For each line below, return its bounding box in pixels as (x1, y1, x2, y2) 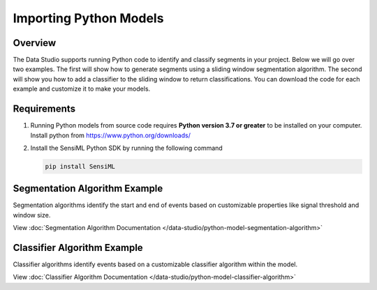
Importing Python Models (13, 10, 164, 26)
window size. (13, 211, 51, 219)
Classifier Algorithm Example (13, 242, 143, 254)
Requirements (13, 103, 76, 115)
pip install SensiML (45, 162, 115, 170)
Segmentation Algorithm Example (13, 183, 163, 194)
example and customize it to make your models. (13, 84, 151, 93)
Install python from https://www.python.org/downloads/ (30, 131, 191, 139)
